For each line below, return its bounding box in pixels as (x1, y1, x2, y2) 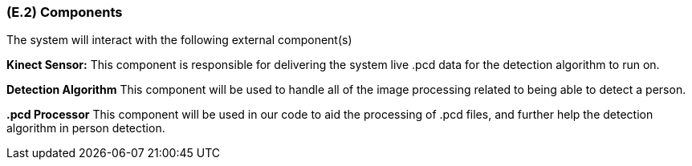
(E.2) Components (6, 4, 123, 20)
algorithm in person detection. (6, 121, 165, 136)
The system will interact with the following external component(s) (6, 33, 352, 47)
